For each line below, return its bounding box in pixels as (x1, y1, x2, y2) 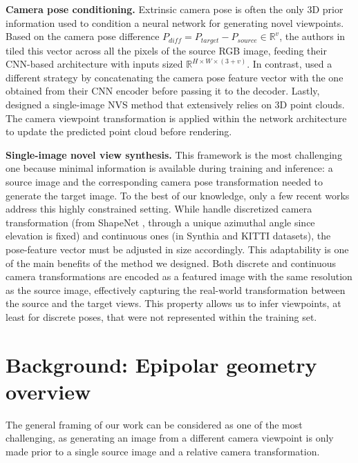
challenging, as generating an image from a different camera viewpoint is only (6, 431, 334, 445)
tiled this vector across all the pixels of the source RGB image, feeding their (6, 43, 327, 57)
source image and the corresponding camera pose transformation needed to (6, 174, 323, 188)
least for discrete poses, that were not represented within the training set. (6, 309, 317, 324)
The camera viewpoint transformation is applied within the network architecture (6, 110, 347, 125)
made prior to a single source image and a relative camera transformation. (6, 444, 320, 459)
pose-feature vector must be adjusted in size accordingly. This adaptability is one (6, 242, 349, 256)
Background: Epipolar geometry (6, 350, 317, 378)
